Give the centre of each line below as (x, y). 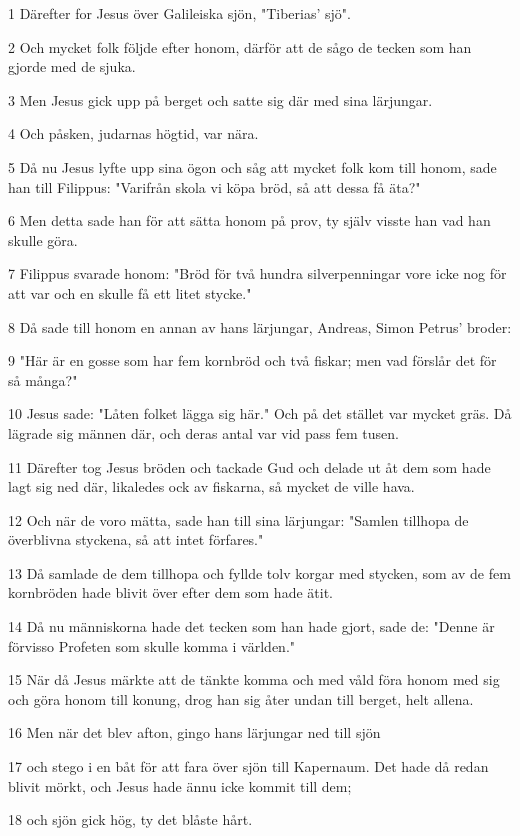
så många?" (43, 379)
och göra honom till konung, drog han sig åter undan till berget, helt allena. (241, 698)
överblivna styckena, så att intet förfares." (136, 539)
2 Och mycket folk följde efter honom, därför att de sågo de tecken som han (240, 46)
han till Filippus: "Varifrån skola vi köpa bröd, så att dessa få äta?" (214, 186)
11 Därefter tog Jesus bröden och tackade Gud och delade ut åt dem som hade (249, 466)
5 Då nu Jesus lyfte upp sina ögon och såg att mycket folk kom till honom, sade (252, 166)
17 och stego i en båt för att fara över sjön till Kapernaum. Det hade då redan (248, 766)
